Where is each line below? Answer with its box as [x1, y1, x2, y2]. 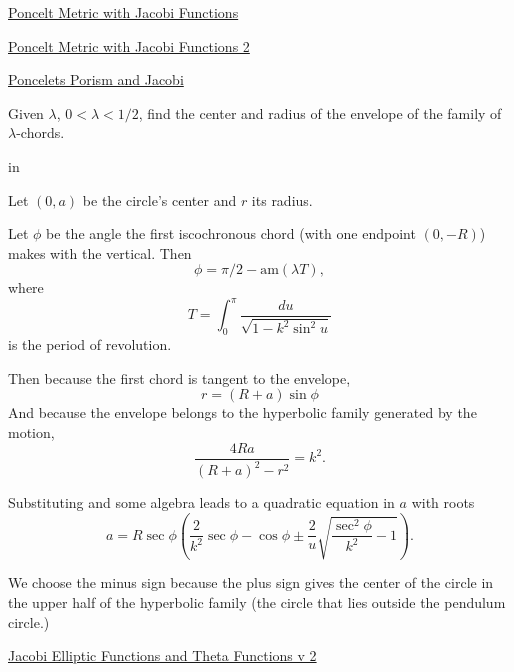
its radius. [251, 189, 313, 210]
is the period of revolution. [8, 334, 172, 355]
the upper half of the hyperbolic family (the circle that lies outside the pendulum [8, 592, 506, 613]
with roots [411, 492, 475, 513]
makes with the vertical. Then [8, 242, 192, 263]
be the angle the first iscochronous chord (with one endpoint [46, 223, 416, 244]
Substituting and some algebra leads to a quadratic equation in [8, 492, 395, 513]
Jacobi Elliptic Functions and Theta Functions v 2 [8, 645, 317, 666]
